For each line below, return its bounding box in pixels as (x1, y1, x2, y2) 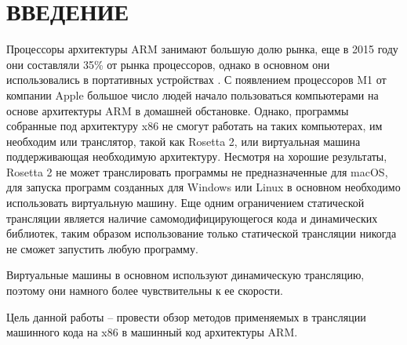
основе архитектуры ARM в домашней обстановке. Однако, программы (6, 102, 349, 118)
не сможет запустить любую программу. (6, 240, 198, 256)
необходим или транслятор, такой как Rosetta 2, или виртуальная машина (6, 133, 361, 149)
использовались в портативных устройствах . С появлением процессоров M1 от (6, 71, 387, 88)
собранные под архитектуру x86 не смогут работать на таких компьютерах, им (6, 118, 383, 134)
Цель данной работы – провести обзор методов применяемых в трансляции (6, 308, 366, 325)
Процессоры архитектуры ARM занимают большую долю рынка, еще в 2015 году (6, 41, 398, 57)
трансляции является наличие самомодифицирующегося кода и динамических (6, 209, 378, 226)
